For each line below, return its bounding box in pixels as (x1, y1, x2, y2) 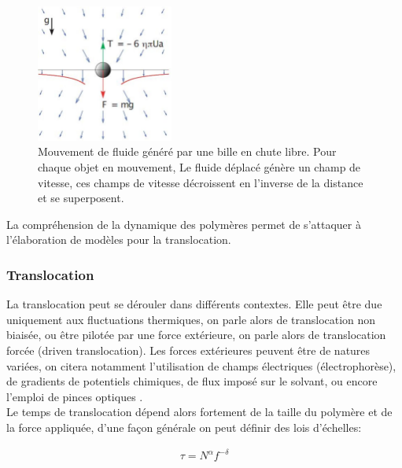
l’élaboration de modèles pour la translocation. (6, 231, 231, 248)
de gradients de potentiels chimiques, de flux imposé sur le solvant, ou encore (6, 373, 378, 389)
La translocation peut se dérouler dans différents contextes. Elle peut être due (6, 296, 382, 312)
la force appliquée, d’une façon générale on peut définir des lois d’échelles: (6, 418, 362, 435)
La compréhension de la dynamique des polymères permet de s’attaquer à (6, 216, 361, 232)
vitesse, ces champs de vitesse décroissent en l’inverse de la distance (38, 174, 363, 190)
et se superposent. (38, 190, 124, 206)
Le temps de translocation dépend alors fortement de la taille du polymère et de (6, 404, 393, 420)
